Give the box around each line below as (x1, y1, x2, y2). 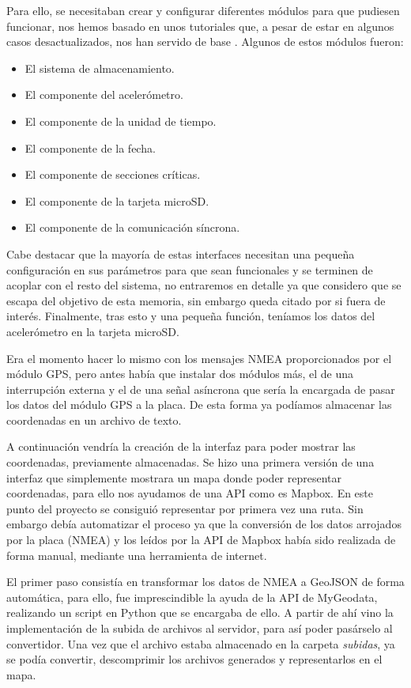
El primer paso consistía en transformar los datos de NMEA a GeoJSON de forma (6, 573, 405, 590)
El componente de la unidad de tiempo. (25, 112, 217, 129)
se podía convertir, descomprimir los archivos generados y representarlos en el (6, 651, 383, 667)
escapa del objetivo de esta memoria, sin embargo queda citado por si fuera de (6, 292, 386, 308)
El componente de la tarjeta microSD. (25, 192, 209, 209)
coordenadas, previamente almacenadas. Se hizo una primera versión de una (6, 454, 375, 471)
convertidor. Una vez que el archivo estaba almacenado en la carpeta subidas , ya (6, 635, 395, 652)
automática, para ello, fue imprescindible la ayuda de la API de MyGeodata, (6, 588, 378, 605)
